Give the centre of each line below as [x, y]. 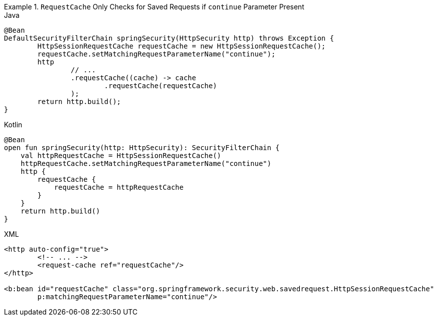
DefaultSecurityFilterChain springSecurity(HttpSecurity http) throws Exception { [169, 38]
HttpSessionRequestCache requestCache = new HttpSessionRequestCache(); [182, 46]
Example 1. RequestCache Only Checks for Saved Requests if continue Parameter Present [154, 7]
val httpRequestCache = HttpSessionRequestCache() [121, 156]
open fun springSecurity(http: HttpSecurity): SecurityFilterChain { [142, 148]
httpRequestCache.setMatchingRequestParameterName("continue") [146, 163]
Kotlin [13, 125]
